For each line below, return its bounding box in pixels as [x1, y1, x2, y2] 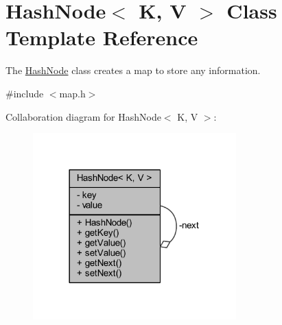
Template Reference [5, 23, 198, 51]
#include [5, 86, 44, 100]
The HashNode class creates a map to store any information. [5, 63, 261, 77]
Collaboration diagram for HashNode [5, 109, 161, 123]
